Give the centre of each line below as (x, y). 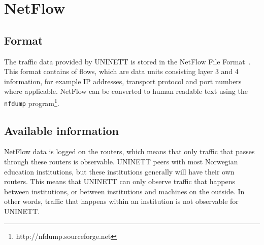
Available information (62, 130)
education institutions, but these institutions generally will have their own (119, 171)
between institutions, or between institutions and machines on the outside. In (124, 191)
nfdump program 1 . (32, 102)
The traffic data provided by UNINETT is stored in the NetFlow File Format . (127, 61)
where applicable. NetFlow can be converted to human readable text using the (126, 91)
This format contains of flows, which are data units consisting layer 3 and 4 (121, 71)
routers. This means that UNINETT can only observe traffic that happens (120, 181)
